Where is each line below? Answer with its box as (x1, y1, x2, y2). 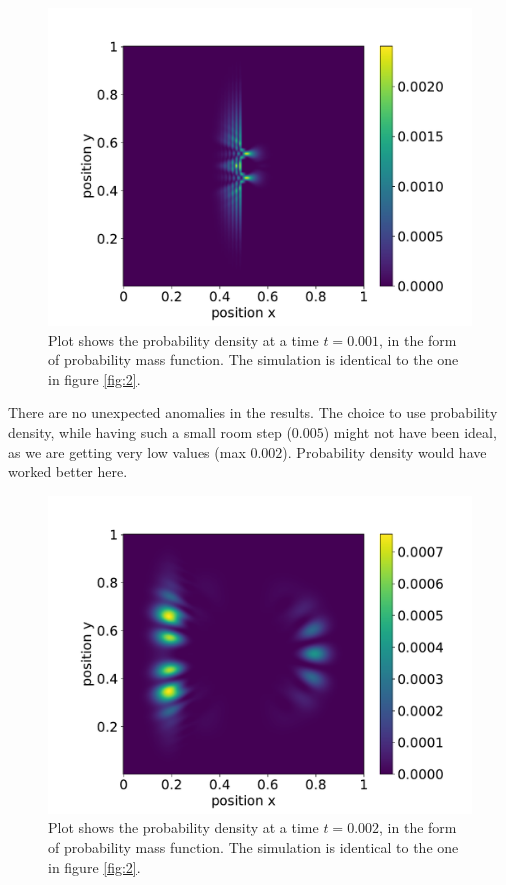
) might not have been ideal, (323, 421, 497, 442)
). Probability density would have (282, 441, 487, 462)
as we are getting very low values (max (8, 441, 246, 462)
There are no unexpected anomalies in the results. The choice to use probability (8, 402, 498, 423)
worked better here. (8, 461, 128, 482)
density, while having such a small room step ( (8, 421, 292, 442)
